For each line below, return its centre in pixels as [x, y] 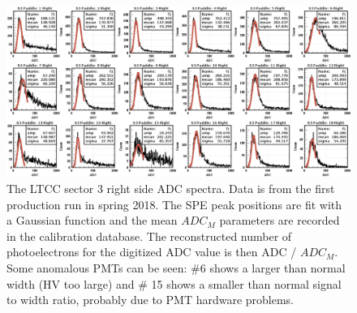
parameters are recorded [280, 220]
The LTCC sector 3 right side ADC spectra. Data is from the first [171, 188]
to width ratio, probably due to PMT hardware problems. [151, 300]
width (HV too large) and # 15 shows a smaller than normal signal [174, 283]
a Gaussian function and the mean [92, 220]
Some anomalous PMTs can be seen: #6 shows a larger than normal [176, 267]
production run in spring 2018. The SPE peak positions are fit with [174, 204]
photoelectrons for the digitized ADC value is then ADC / [152, 252]
